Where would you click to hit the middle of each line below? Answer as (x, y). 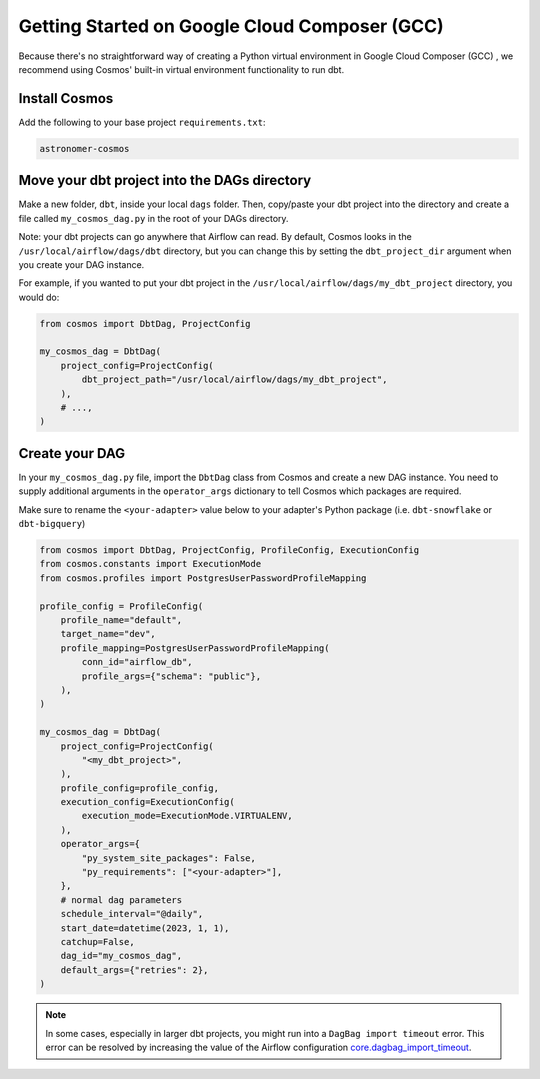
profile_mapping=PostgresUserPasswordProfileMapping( (195, 648)
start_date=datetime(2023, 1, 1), (145, 928)
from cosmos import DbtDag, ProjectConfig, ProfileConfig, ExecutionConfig (229, 550)
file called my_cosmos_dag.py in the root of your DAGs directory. (153, 218)
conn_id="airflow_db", (137, 662)
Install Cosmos (66, 98)
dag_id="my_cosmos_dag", (121, 956)
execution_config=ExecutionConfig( (147, 802)
